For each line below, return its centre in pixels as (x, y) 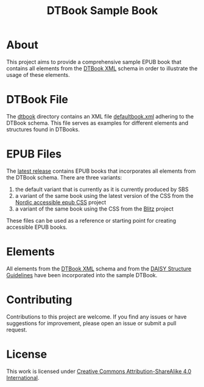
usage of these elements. (38, 74)
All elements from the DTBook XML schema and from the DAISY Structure (99, 269)
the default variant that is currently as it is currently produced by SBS (102, 189)
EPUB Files (34, 154)
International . (23, 378)
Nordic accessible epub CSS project (61, 202)
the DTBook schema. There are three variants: (64, 177)
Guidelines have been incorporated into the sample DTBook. (82, 275)
